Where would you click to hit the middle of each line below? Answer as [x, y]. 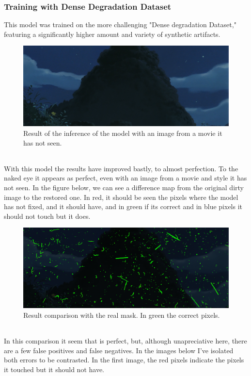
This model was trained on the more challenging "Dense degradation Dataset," [120, 25]
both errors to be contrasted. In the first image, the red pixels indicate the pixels [124, 360]
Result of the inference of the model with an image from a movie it [123, 133]
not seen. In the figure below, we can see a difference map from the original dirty [124, 187]
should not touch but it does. [47, 216]
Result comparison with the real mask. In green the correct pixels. [122, 315]
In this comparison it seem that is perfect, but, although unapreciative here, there [125, 341]
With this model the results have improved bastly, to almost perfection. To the [121, 168]
